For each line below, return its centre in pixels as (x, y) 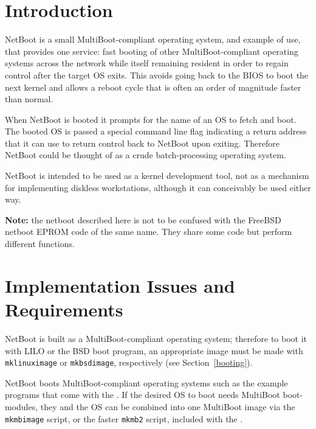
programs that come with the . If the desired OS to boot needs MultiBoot (143, 395)
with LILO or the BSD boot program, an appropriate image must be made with (154, 350)
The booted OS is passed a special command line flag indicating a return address (156, 131)
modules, (22, 406)
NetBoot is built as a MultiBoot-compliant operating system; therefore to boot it (156, 338)
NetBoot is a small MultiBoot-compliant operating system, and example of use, (153, 39)
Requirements (64, 309)
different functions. (40, 244)
